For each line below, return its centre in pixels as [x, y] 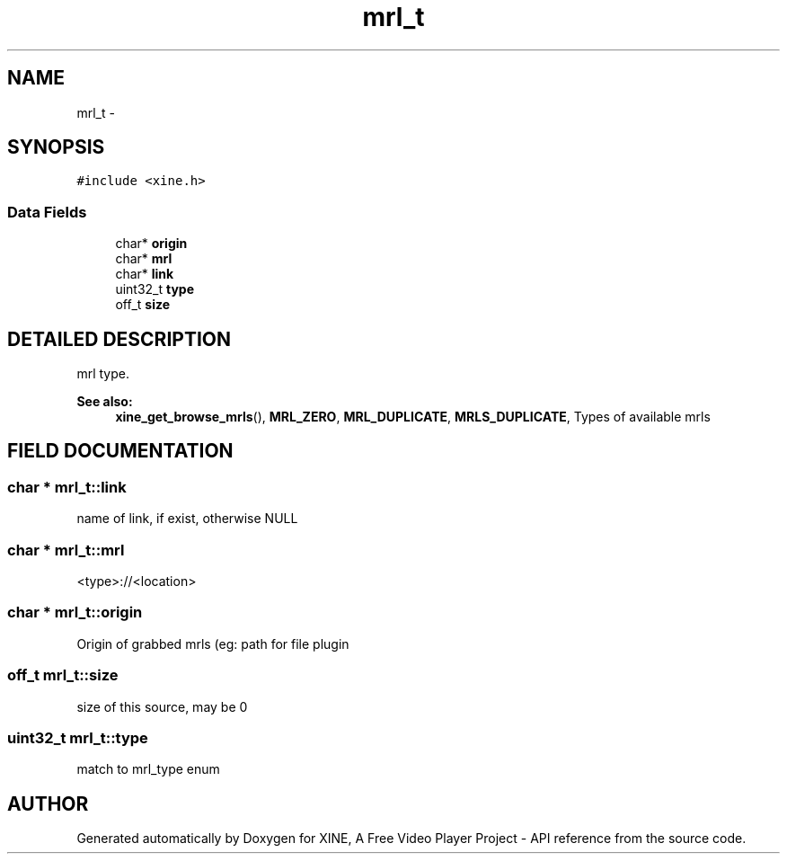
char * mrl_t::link [67, 487]
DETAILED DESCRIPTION [119, 339]
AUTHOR [48, 803]
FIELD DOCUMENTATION [120, 451]
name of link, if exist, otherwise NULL [187, 519]
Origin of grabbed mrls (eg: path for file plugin [213, 644]
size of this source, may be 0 [162, 706]
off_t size [143, 305]
